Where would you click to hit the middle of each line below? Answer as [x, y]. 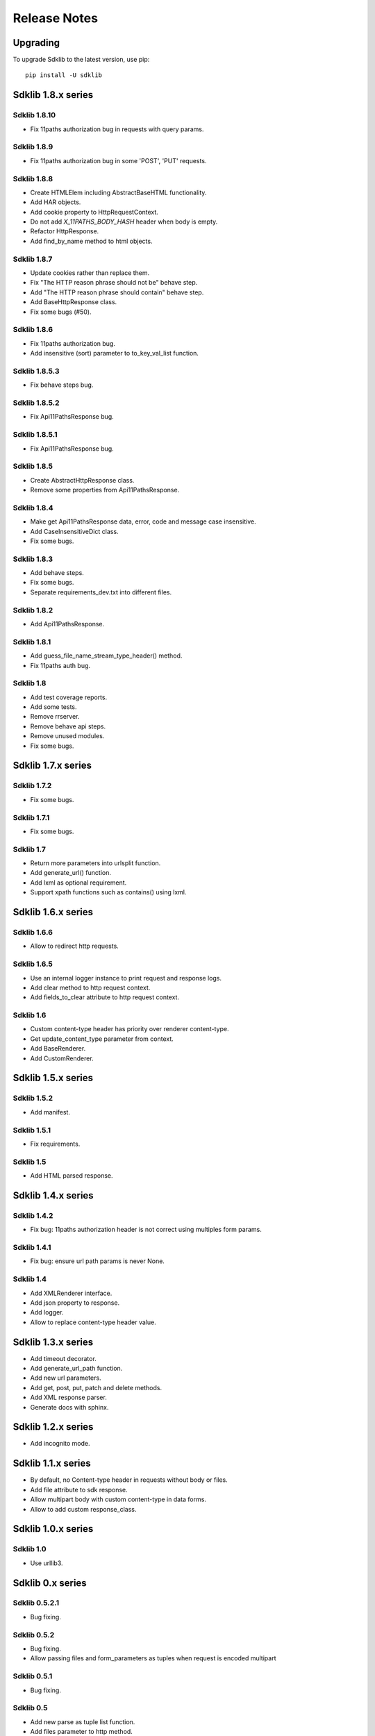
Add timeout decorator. [63, 1358]
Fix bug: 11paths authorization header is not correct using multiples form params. [146, 1230]
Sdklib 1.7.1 [31, 817]
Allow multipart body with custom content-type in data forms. [118, 1499]
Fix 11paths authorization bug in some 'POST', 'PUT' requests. [118, 160]
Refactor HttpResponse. [65, 231]
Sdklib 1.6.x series [53, 912]
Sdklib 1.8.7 [33, 259]
